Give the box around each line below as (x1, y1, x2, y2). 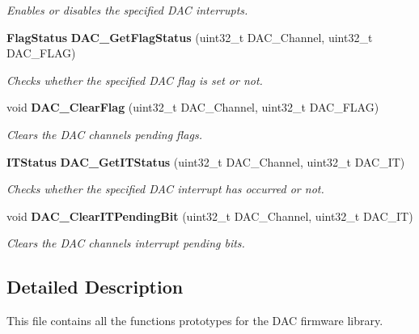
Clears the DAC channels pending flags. (6, 125, 202, 142)
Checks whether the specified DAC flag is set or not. (6, 71, 263, 88)
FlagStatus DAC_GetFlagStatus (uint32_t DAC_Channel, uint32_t (6, 28, 373, 45)
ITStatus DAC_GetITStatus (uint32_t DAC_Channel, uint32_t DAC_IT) (6, 153, 405, 170)
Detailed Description (6, 274, 184, 299)
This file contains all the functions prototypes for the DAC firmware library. (6, 312, 383, 329)
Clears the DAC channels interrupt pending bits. (6, 235, 245, 252)
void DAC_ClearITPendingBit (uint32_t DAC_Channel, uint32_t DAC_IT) (6, 207, 413, 224)
